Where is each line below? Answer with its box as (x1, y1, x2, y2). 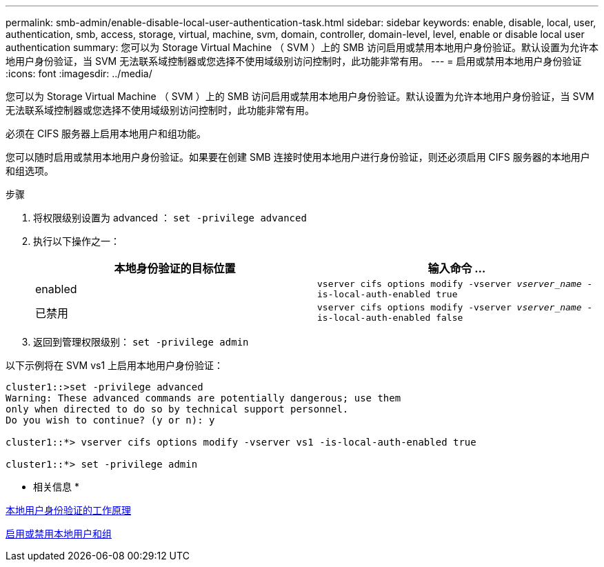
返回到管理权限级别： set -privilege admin (33, 336, 249, 348)
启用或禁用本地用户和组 (6, 528, 112, 539)
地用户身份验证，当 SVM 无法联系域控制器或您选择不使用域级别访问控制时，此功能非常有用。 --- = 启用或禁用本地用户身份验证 (6, 55, 582, 67)
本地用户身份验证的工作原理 (6, 504, 131, 516)
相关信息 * (33, 481, 79, 493)
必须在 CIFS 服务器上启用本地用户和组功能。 (6, 128, 207, 139)
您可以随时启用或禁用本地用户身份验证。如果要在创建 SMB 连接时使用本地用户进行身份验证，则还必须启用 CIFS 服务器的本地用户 (6, 151, 590, 163)
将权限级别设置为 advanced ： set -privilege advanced (33, 212, 307, 223)
